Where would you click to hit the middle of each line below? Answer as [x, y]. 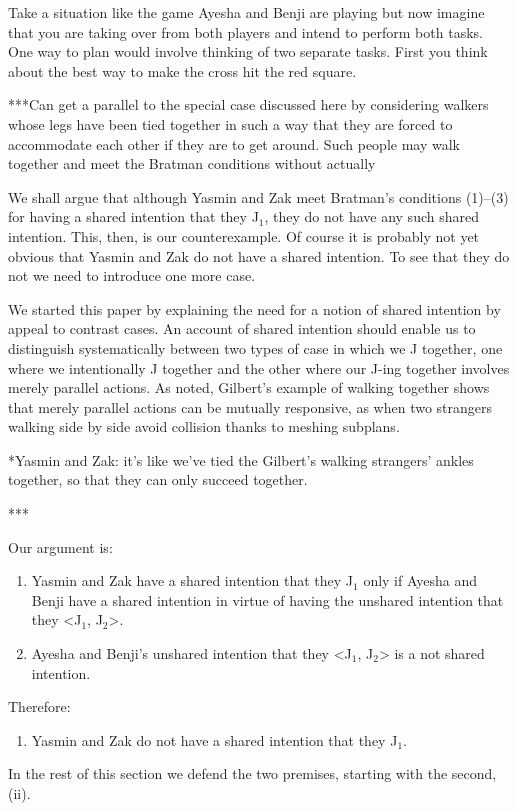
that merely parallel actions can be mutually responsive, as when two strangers [250, 406]
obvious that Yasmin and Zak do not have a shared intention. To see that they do [259, 255]
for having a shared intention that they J [133, 216]
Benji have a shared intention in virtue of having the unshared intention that [267, 599]
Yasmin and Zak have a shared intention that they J [192, 580]
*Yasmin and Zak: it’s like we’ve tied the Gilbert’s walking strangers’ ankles [241, 459]
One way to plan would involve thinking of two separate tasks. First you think [248, 51]
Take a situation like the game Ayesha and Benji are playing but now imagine [246, 12]
